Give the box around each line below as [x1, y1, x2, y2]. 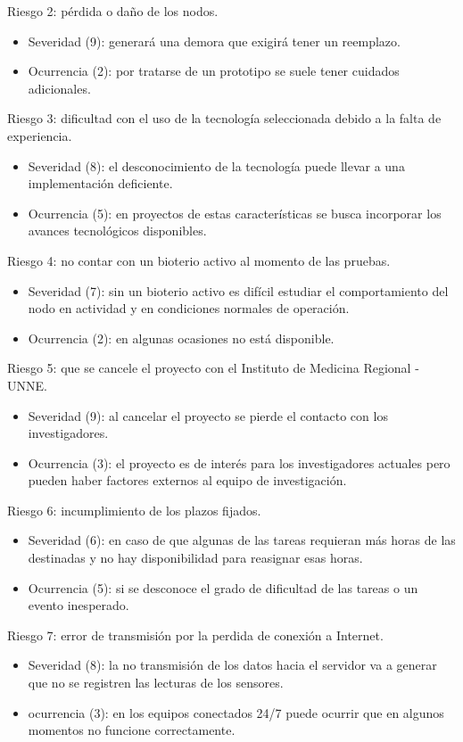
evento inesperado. [28, 596, 129, 614]
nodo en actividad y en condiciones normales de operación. [28, 299, 350, 317]
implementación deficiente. [28, 174, 173, 193]
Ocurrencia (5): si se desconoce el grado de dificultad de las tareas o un [28, 578, 418, 597]
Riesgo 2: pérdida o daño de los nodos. [7, 2, 219, 20]
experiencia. [7, 126, 72, 144]
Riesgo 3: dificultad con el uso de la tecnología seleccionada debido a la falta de [7, 109, 442, 128]
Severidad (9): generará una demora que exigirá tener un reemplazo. [28, 31, 401, 50]
